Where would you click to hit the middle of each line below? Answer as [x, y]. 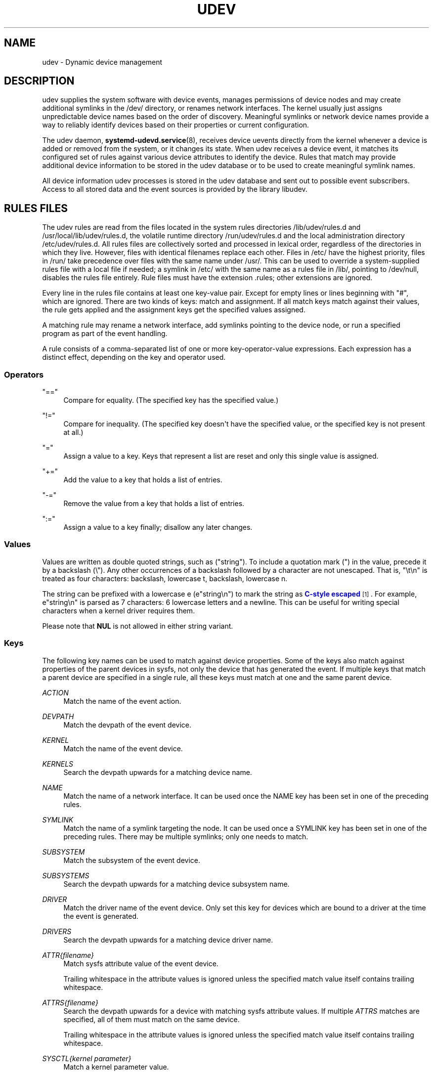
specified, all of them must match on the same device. [152, 1019]
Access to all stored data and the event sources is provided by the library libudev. [175, 189]
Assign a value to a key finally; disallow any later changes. [158, 527]
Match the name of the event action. [122, 701]
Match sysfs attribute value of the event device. [141, 963]
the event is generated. [101, 916]
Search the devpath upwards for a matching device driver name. [168, 940]
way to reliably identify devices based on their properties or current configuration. [176, 125]
